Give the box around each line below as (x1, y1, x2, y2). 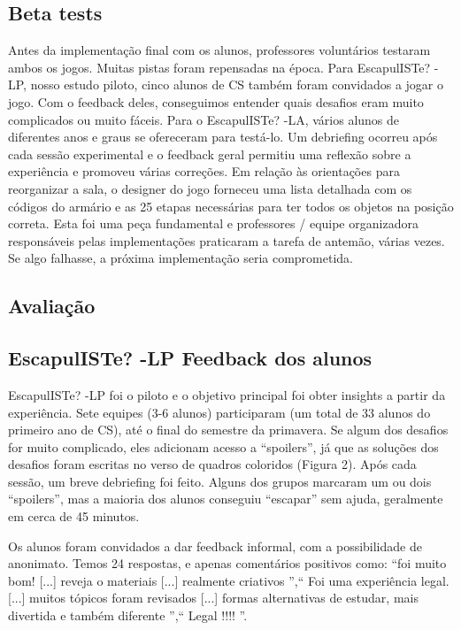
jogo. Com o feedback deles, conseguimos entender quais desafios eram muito (8, 92, 424, 111)
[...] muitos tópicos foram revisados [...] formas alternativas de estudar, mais (8, 588, 419, 607)
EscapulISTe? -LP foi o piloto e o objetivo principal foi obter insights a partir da (8, 385, 446, 403)
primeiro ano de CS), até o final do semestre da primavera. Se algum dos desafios (8, 420, 449, 439)
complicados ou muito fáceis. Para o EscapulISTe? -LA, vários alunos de (8, 110, 400, 128)
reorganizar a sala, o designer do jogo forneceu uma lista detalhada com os (8, 179, 412, 197)
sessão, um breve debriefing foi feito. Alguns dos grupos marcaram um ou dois (8, 472, 432, 490)
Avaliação (8, 292, 96, 319)
